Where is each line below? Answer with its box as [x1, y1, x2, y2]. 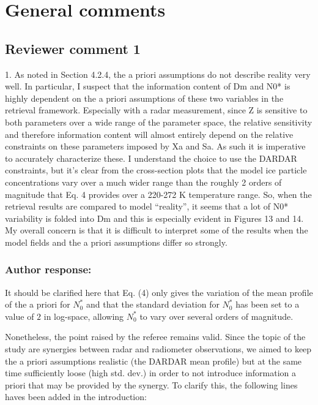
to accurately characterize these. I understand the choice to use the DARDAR [5, 151, 297, 164]
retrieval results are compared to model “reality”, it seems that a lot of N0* [5, 200, 289, 213]
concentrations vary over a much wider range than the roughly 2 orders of [5, 175, 282, 188]
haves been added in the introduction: [5, 390, 147, 403]
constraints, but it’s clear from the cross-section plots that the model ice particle [5, 164, 307, 176]
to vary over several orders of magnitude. [139, 309, 294, 322]
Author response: [5, 262, 92, 277]
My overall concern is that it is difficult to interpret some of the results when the [5, 224, 308, 237]
